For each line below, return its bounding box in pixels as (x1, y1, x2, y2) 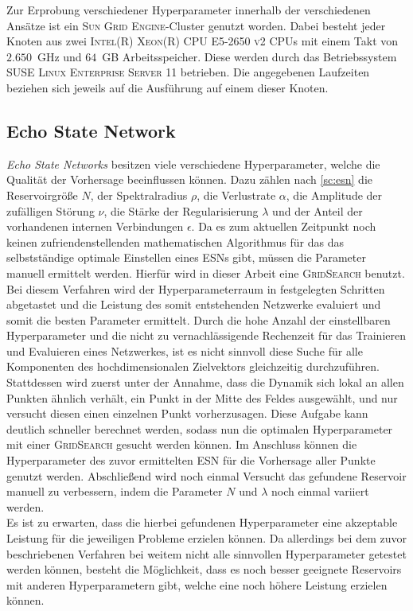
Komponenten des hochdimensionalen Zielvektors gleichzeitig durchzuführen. (6, 358, 380, 375)
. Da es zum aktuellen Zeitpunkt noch (191, 218, 376, 235)
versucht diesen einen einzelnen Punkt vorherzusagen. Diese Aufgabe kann (6, 405, 368, 422)
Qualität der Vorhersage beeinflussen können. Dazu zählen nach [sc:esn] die (6, 171, 373, 188)
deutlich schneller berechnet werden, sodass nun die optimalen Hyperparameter (6, 420, 393, 437)
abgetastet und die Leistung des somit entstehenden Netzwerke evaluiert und (6, 296, 381, 313)
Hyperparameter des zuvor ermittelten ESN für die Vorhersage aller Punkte (6, 452, 376, 469)
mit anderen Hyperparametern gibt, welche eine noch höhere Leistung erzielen (6, 576, 388, 593)
